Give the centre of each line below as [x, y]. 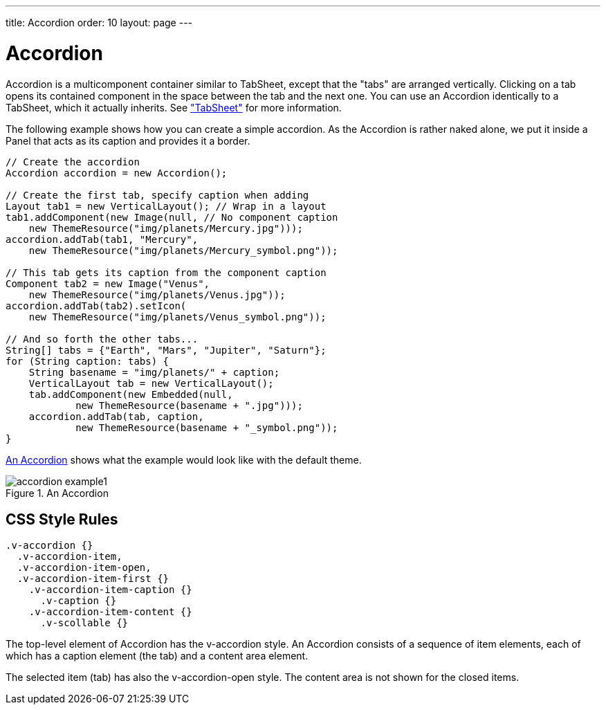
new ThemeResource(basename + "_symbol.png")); [207, 427]
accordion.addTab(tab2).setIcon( [96, 306]
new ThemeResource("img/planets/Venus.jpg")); [157, 294]
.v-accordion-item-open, [84, 568]
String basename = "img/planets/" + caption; [154, 372]
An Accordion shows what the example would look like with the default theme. [184, 459]
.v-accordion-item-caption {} [110, 590]
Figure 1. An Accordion [57, 493]
